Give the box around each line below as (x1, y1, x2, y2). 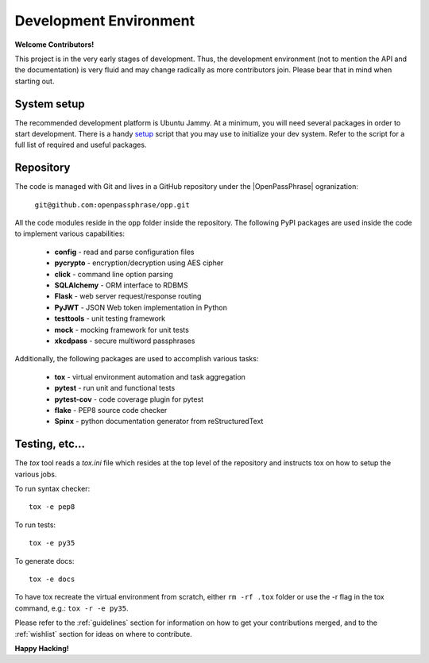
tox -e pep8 (29, 503, 75, 511)
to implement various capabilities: (14, 229, 126, 238)
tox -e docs (29, 574, 75, 584)
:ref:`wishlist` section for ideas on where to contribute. (14, 629, 192, 638)
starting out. (14, 76, 55, 86)
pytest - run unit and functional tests (54, 384, 176, 393)
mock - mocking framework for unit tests (54, 325, 190, 334)
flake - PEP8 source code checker (54, 405, 168, 414)
